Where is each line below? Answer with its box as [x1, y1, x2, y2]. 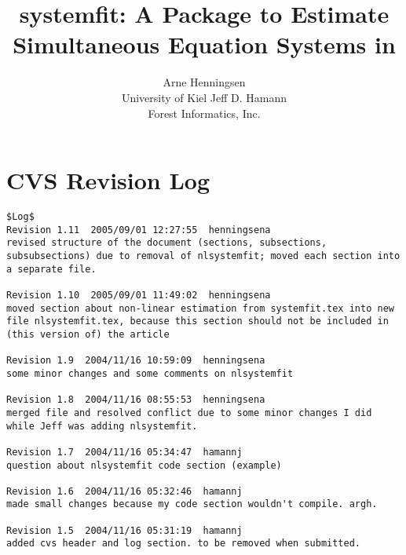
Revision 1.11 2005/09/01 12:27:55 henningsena [6, 224, 271, 236]
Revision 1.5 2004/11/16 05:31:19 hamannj [6, 524, 243, 536]
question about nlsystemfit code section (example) [6, 459, 282, 471]
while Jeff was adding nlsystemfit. [6, 420, 198, 432]
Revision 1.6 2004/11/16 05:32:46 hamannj [6, 485, 243, 497]
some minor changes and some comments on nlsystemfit [6, 367, 294, 379]
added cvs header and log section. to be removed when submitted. [6, 538, 361, 550]
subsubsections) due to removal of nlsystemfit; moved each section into [6, 250, 401, 261]
